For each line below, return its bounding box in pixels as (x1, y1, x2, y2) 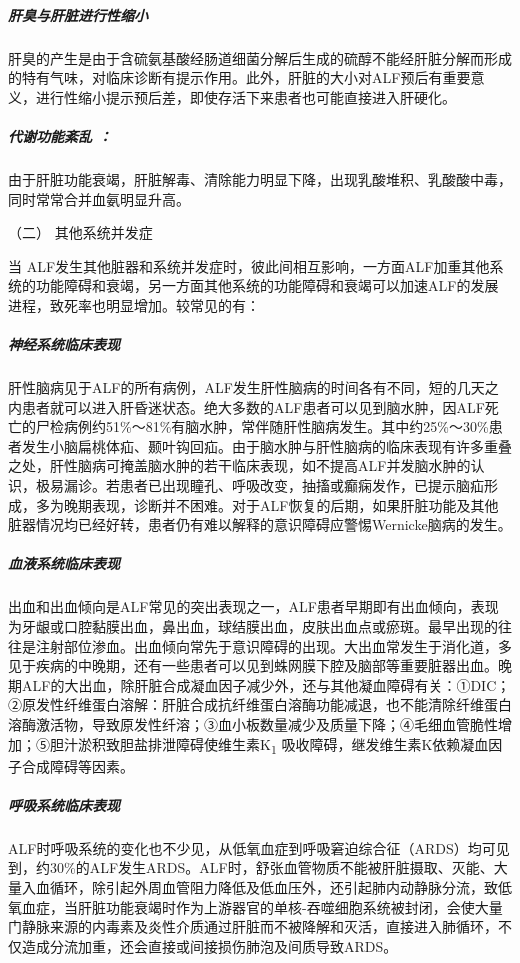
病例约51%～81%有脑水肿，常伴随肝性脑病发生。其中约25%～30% (63, 416, 489, 437)
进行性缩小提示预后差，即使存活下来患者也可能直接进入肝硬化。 (35, 86, 456, 107)
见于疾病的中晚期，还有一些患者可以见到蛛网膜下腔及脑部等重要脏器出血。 (8, 655, 498, 676)
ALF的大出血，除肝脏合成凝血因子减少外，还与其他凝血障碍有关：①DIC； (21, 674, 511, 695)
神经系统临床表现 (8, 334, 120, 355)
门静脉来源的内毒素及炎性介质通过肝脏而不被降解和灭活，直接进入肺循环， (8, 916, 498, 937)
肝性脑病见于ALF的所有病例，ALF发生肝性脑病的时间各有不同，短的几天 (8, 377, 485, 398)
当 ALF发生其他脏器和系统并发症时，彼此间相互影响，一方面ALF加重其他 (8, 255, 490, 276)
